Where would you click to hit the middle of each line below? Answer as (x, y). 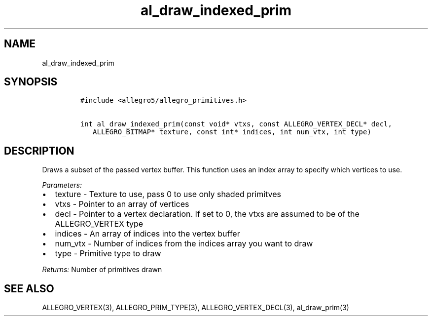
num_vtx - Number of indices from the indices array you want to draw (184, 244)
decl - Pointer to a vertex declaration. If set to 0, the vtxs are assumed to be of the (207, 214)
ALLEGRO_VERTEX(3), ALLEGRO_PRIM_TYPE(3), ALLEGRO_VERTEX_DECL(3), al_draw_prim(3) (196, 308)
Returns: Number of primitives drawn (102, 270)
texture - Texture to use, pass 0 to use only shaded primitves (168, 194)
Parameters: (62, 185)
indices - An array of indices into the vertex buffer (147, 234)
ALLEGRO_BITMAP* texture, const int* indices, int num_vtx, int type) (232, 132)
